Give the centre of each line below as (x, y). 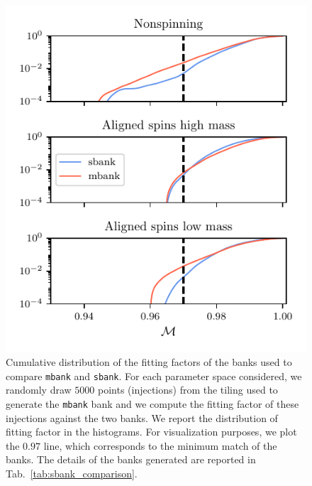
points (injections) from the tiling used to (188, 390)
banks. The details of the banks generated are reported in (131, 459)
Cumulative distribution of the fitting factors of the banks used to (149, 362)
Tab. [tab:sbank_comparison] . (72, 473)
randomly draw (39, 390)
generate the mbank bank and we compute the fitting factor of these (152, 403)
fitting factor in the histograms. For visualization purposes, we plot (151, 432)
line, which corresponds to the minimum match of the (160, 445)
